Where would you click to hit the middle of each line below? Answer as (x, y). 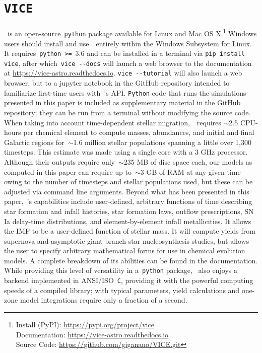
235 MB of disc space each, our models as (188, 161)
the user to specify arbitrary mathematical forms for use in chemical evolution (125, 251)
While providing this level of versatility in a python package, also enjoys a (121, 270)
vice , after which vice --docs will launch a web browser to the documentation (128, 63)
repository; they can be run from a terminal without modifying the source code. (127, 112)
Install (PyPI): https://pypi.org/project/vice (85, 324)
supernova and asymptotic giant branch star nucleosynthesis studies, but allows (127, 240)
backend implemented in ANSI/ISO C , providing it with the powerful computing (129, 280)
